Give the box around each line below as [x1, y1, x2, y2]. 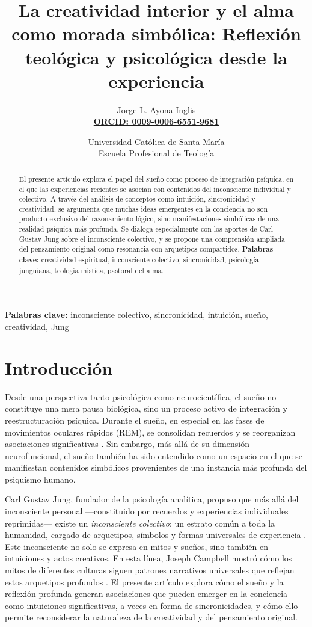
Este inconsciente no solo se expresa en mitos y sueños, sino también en [5, 540, 268, 552]
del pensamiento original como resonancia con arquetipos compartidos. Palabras [19, 244, 274, 255]
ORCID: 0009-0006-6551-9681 [93, 115, 219, 128]
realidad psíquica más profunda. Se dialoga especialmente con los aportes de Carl [19, 224, 274, 234]
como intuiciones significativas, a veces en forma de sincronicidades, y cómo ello [5, 599, 298, 611]
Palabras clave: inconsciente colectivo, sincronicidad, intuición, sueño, [5, 308, 268, 321]
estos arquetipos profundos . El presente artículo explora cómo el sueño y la [5, 575, 284, 588]
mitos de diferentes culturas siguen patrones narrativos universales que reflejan [5, 564, 295, 576]
